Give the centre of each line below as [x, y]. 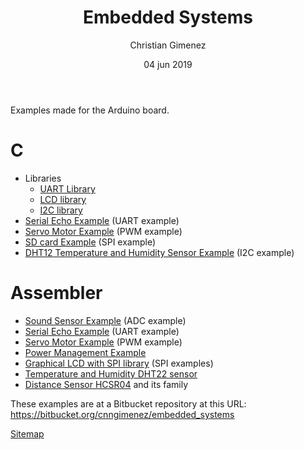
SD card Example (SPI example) [90, 242]
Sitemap [27, 433]
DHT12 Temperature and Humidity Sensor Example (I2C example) [159, 252]
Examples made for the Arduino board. [90, 110]
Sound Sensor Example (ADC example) [105, 320]
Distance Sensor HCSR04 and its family [106, 384]
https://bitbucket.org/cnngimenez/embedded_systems [122, 414]
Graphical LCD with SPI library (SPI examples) [119, 363]
